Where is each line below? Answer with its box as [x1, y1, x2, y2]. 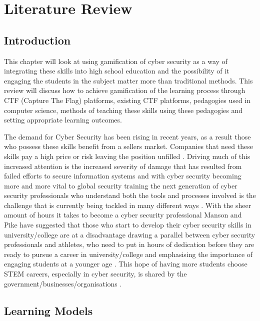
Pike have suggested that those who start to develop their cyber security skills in [4, 219, 251, 230]
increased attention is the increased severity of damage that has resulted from [4, 160, 242, 171]
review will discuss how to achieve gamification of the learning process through [4, 85, 245, 95]
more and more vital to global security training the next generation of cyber [4, 180, 237, 190]
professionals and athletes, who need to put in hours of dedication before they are [4, 239, 254, 249]
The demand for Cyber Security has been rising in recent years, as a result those [4, 131, 251, 141]
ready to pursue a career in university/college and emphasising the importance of [4, 248, 253, 259]
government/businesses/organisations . [4, 278, 122, 288]
